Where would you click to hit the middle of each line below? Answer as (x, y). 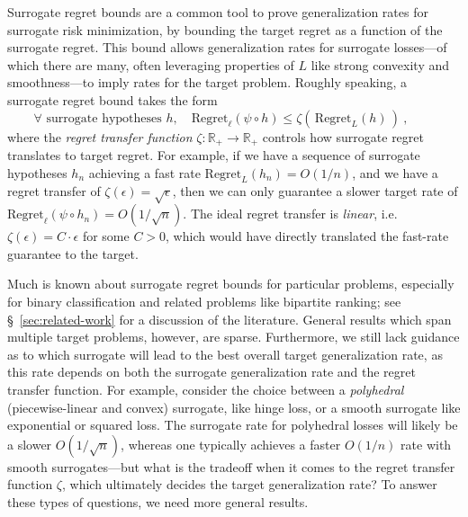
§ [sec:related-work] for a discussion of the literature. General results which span (229, 319)
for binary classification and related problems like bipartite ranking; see (204, 301)
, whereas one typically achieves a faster (231, 444)
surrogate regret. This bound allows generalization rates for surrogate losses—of (227, 47)
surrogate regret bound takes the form (112, 99)
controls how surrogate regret (343, 136)
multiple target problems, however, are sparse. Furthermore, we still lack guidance (234, 337)
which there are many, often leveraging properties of (151, 64)
